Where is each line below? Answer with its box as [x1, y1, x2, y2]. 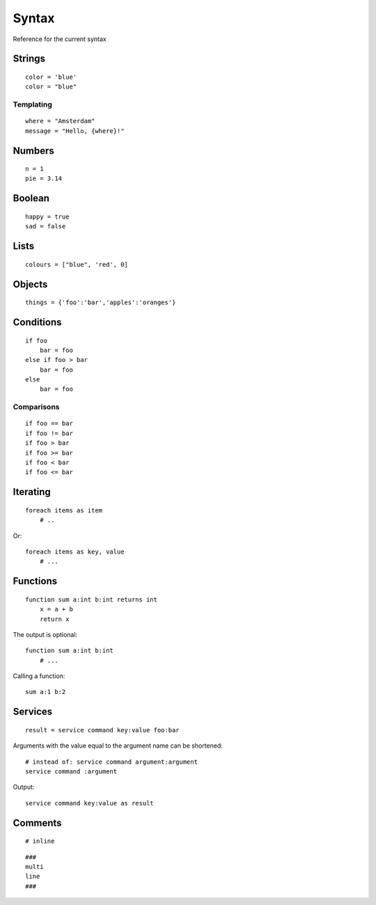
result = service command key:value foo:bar [25, 726, 180, 734]
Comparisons [13, 402, 60, 412]
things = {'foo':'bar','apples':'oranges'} [25, 299, 176, 306]
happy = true [25, 212, 70, 221]
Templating [13, 100, 52, 109]
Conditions [13, 316, 62, 328]
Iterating [13, 486, 52, 498]
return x [39, 615, 70, 623]
